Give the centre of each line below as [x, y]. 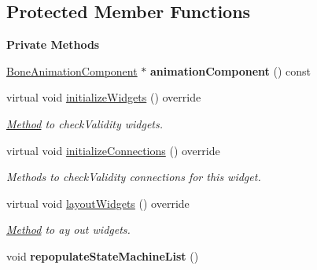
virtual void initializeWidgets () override [104, 97]
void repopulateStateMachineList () [103, 255]
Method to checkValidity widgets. [85, 123]
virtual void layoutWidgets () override [98, 203]
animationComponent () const [231, 70]
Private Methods [53, 44]
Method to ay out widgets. [68, 229]
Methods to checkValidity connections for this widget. [134, 177]
